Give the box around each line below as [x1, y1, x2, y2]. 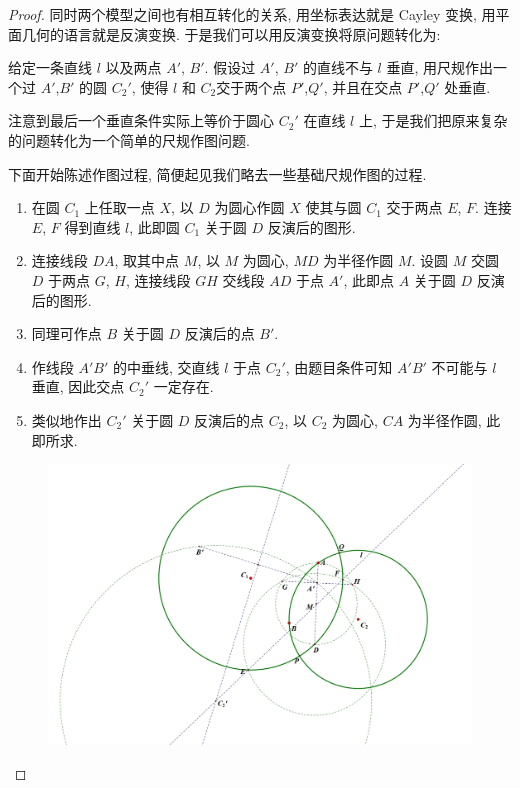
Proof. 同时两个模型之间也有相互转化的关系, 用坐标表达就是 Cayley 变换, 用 [8, 4, 496, 24]
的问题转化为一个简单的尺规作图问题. [8, 129, 250, 150]
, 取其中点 [114, 250, 180, 271]
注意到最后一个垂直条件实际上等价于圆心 [8, 110, 274, 131]
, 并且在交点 [323, 76, 403, 97]
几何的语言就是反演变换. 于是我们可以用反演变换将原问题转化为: [21, 23, 441, 44]
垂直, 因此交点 [31, 376, 125, 397]
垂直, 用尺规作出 [386, 57, 493, 78]
